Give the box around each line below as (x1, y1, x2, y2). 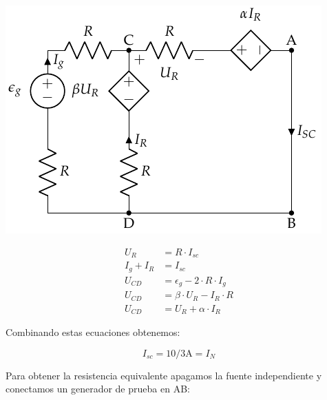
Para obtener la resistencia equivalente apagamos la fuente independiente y (6, 368, 322, 382)
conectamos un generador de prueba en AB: (6, 381, 190, 396)
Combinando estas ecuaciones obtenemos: (6, 325, 180, 339)
